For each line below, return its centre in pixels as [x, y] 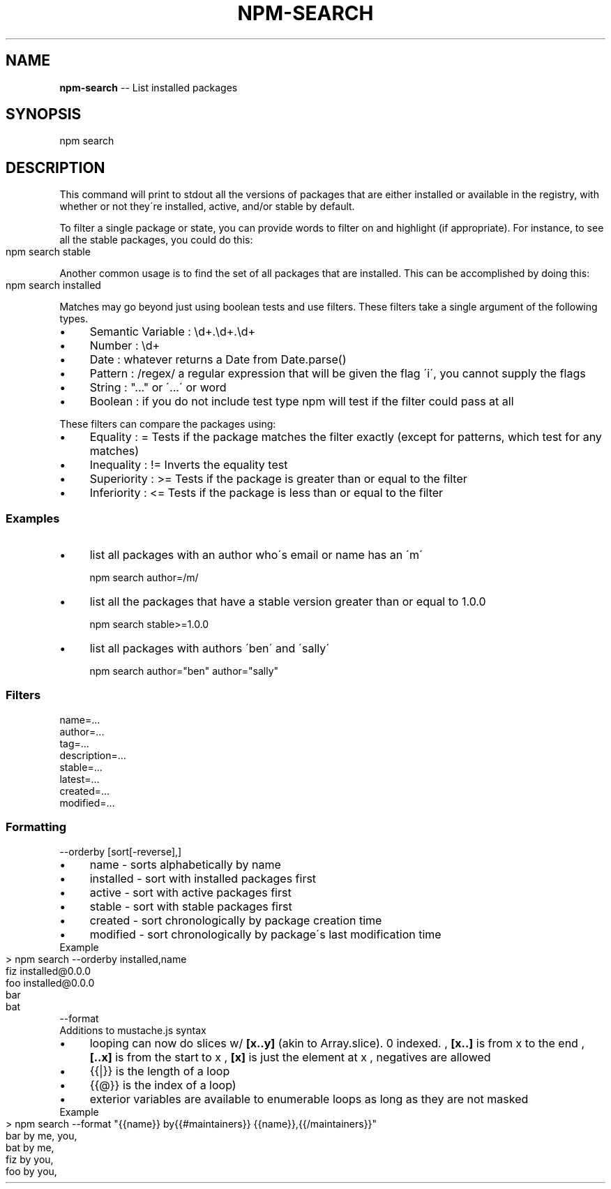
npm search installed [53, 285]
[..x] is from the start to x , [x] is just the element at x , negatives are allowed [290, 1057]
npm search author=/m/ [144, 578]
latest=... [80, 779]
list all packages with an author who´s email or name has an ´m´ [256, 555]
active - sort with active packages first [190, 892]
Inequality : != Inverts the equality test [189, 465]
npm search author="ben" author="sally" [184, 671]
